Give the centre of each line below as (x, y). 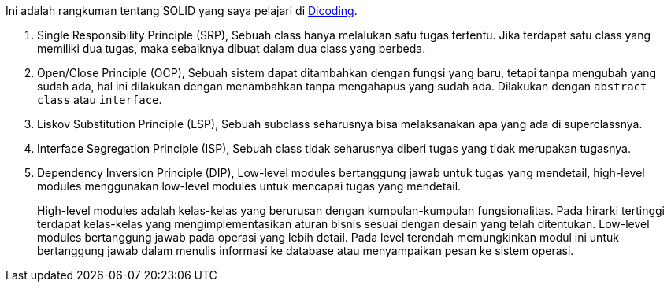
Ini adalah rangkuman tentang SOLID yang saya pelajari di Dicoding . (182, 11)
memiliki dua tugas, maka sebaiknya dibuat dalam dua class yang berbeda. (232, 48)
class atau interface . (100, 100)
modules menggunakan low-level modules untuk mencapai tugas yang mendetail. (249, 186)
